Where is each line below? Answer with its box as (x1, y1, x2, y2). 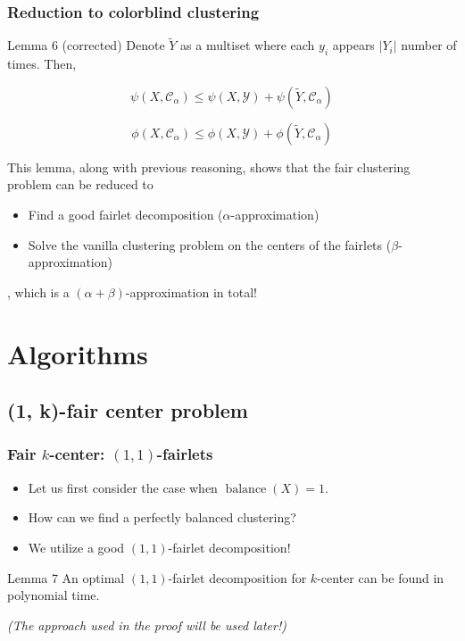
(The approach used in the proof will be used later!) (7, 615, 286, 634)
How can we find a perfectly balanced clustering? (28, 508, 296, 527)
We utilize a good (28, 537, 125, 556)
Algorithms (7, 335, 148, 371)
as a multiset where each (180, 36, 315, 54)
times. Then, (7, 54, 77, 73)
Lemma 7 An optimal (7, 568, 125, 587)
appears (332, 36, 375, 54)
